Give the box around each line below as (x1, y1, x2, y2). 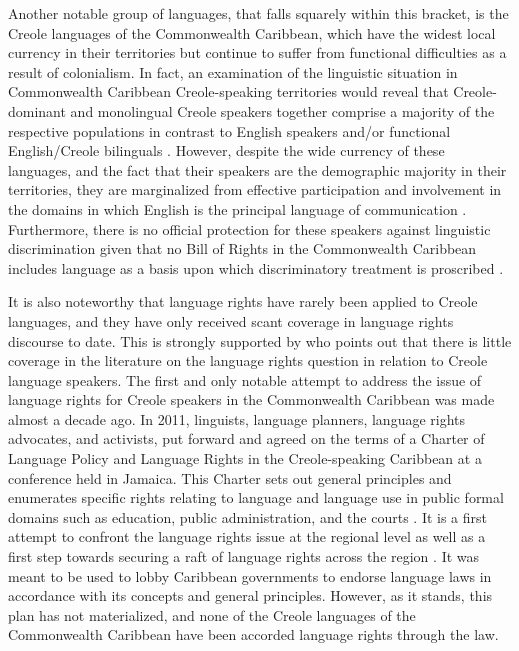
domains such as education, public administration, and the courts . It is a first (8, 506, 488, 527)
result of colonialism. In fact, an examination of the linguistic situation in (8, 61, 458, 82)
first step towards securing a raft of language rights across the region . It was (8, 546, 480, 567)
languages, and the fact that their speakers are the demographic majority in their (8, 159, 507, 180)
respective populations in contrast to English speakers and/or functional (8, 120, 451, 141)
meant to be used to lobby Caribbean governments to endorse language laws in (8, 565, 492, 586)
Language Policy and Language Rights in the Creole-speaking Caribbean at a (8, 448, 482, 469)
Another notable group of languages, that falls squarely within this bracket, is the (8, 3, 509, 23)
